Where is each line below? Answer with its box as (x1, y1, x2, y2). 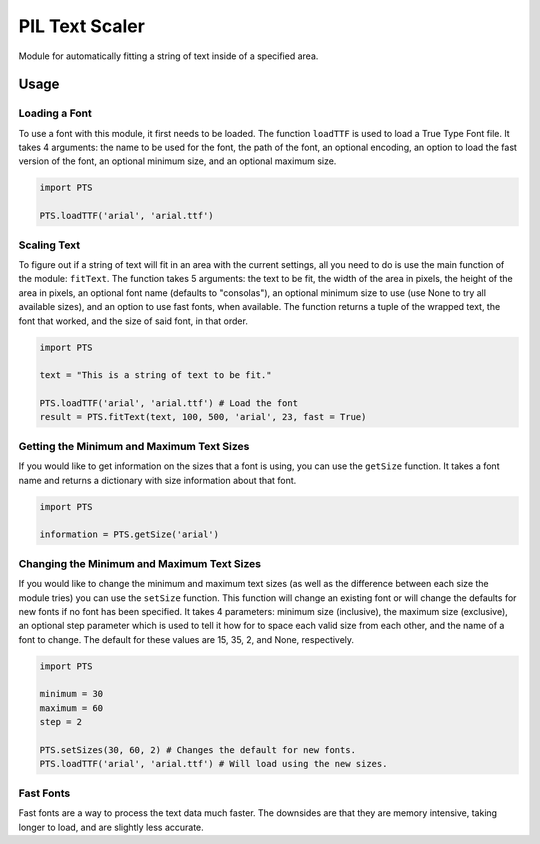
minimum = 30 (39, 688, 104, 700)
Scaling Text (18, 238, 81, 252)
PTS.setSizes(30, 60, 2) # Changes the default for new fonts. (39, 745, 357, 755)
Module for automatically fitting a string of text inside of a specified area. (18, 50, 319, 62)
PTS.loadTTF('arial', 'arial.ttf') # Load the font (39, 398, 299, 409)
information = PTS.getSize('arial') (39, 529, 220, 540)
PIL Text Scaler (18, 15, 145, 37)
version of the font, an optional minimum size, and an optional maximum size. (18, 155, 337, 167)
